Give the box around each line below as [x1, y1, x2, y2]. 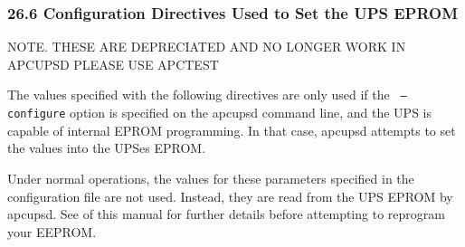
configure [7, 108, 66, 121]
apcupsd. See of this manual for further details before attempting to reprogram [7, 204, 445, 223]
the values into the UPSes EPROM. [7, 138, 206, 157]
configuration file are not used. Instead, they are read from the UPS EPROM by [7, 186, 453, 205]
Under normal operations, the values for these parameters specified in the [7, 168, 414, 187]
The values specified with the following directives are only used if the [7, 85, 390, 104]
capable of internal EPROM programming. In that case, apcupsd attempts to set [7, 120, 456, 139]
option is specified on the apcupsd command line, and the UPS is [70, 103, 432, 122]
